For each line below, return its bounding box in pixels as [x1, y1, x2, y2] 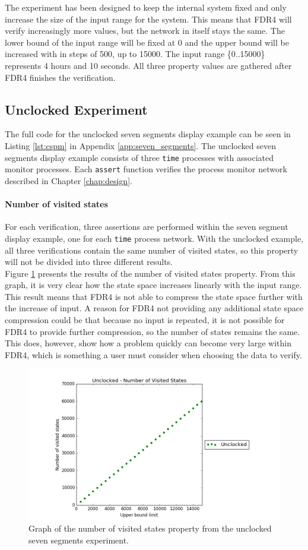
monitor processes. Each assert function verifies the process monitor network [5, 163, 287, 175]
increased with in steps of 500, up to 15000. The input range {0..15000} [5, 48, 265, 60]
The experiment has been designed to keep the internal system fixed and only [5, 1, 287, 13]
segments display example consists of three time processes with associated [5, 151, 274, 163]
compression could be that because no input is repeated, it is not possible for [5, 314, 285, 326]
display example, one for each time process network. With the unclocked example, [5, 232, 304, 244]
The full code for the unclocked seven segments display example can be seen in [5, 128, 291, 140]
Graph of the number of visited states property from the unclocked [28, 522, 272, 535]
